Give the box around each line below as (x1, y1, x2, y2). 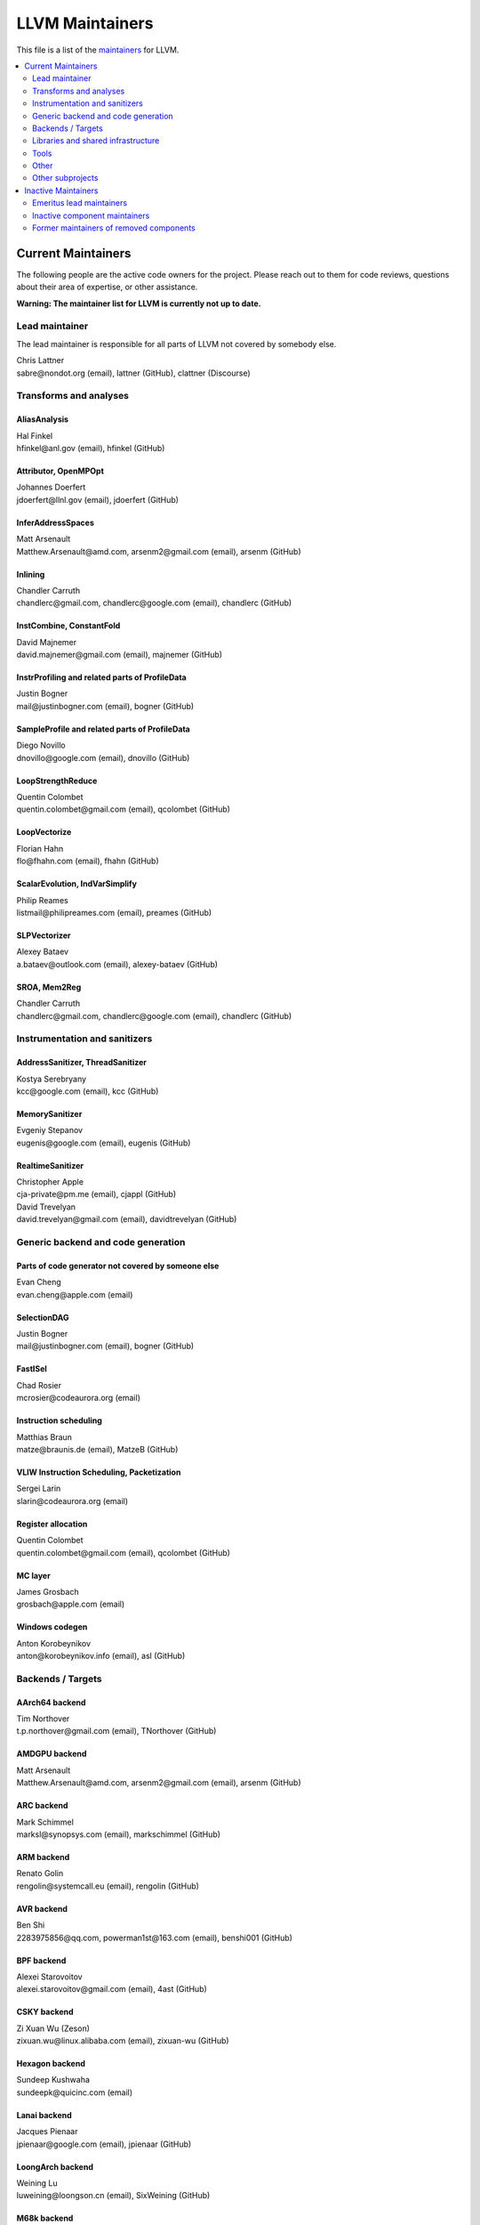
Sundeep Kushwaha (16, 2075, 91, 2085)
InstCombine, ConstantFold (16, 620, 121, 631)
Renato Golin (16, 1868, 64, 1879)
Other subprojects (32, 173, 99, 183)
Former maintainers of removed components (32, 222, 196, 233)
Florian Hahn (16, 843, 64, 854)
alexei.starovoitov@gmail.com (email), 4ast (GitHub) (16, 1984, 208, 1994)
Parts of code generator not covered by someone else (16, 1260, 220, 1271)
